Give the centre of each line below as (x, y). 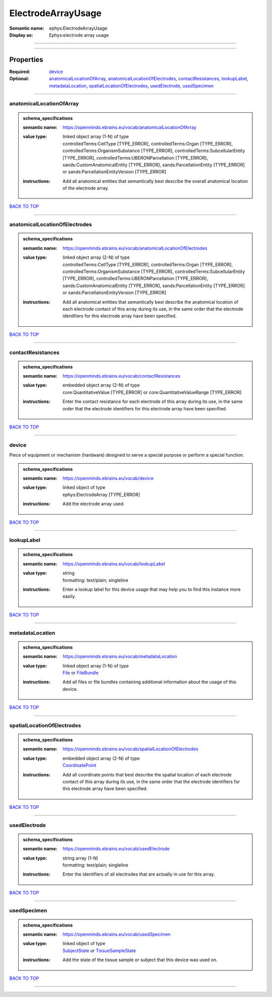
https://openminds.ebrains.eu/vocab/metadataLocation (120, 657)
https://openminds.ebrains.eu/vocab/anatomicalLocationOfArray (129, 127)
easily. (69, 596)
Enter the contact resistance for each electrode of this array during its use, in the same (153, 402)
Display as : (21, 35)
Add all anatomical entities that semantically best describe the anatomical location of (151, 302)
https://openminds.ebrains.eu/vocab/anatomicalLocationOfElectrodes (135, 248)
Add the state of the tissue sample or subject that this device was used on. (140, 960)
